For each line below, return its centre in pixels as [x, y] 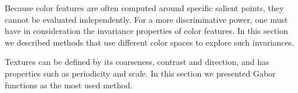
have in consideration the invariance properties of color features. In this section [147, 31]
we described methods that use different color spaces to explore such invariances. [150, 42]
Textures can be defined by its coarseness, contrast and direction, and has [137, 62]
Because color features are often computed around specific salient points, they [144, 8]
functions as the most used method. [69, 85]
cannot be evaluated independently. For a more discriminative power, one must [146, 19]
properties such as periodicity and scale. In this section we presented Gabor [140, 73]
